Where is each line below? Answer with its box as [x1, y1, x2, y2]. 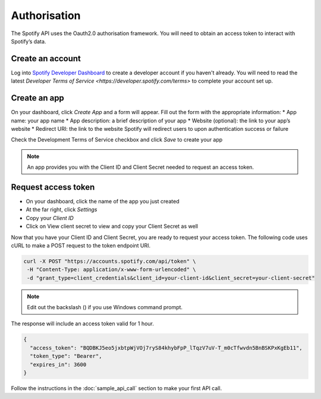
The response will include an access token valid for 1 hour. [11, 320, 155, 327]
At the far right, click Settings [26, 206, 97, 213]
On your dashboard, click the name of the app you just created [26, 198, 180, 205]
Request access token [11, 182, 95, 192]
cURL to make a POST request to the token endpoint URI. [11, 241, 151, 249]
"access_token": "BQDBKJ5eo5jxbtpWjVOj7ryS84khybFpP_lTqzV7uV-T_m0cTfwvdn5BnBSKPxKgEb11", [30, 344, 303, 351]
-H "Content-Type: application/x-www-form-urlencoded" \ [27, 266, 196, 273]
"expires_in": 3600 [30, 361, 87, 368]
